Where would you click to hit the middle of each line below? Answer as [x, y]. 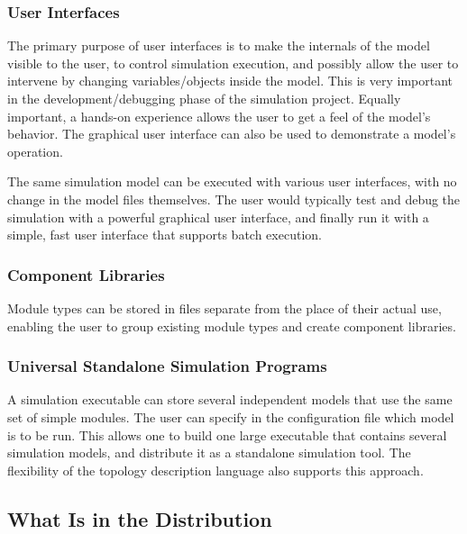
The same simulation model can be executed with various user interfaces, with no [232, 181]
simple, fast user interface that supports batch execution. [165, 235]
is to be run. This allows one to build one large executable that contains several [227, 434]
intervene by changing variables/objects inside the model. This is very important [230, 81]
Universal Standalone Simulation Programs [167, 366]
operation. [35, 151]
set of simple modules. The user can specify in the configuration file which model [231, 416]
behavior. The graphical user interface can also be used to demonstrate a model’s [232, 134]
